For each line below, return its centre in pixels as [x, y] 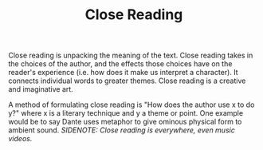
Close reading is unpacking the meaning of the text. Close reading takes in [131, 55]
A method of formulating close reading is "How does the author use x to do [131, 105]
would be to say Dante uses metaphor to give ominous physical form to [125, 122]
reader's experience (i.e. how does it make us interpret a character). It [123, 73]
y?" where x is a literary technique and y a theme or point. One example [126, 113]
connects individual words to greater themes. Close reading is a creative [127, 81]
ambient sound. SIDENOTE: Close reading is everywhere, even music [122, 130]
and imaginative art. [41, 89]
